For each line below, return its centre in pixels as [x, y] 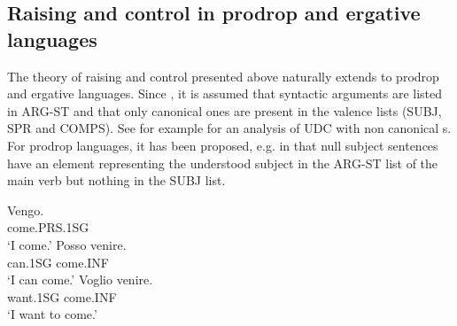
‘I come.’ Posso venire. [67, 244]
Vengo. [26, 210]
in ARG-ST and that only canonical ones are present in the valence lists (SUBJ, [225, 110]
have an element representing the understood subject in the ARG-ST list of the [223, 163]
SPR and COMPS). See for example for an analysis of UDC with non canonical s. [229, 128]
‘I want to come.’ [52, 314]
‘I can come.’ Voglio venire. [80, 279]
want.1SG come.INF [62, 296]
